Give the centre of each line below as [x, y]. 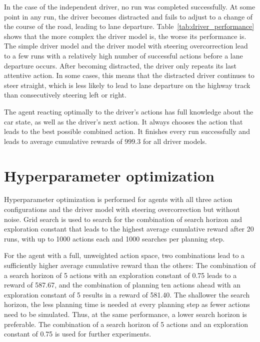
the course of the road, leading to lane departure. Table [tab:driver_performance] [129, 26]
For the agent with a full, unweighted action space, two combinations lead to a [124, 255]
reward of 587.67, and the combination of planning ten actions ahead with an [122, 285]
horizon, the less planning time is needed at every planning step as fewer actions [127, 304]
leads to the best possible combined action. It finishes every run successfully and [127, 131]
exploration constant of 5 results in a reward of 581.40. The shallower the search [127, 294]
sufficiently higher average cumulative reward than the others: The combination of [130, 265]
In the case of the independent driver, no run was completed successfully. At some [130, 6]
